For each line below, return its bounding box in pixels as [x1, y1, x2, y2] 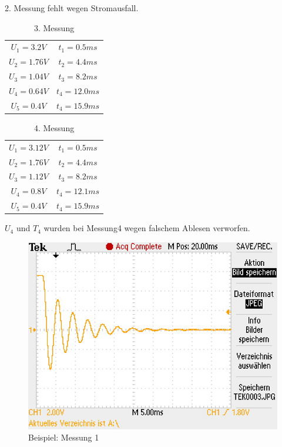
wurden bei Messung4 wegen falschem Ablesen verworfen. [43, 222, 250, 234]
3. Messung [33, 21, 75, 34]
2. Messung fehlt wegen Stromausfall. [5, 2, 139, 14]
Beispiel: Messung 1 [28, 431, 99, 443]
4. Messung [33, 121, 75, 134]
